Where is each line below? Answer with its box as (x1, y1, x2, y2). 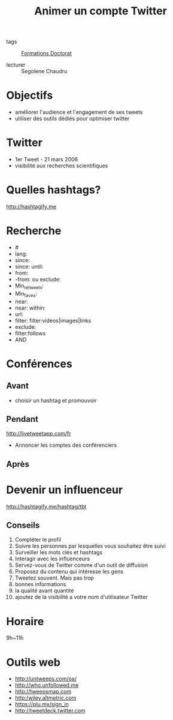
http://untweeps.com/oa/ (14, 675, 77, 682)
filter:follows (14, 329, 46, 337)
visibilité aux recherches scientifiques (14, 162, 108, 169)
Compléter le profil (14, 536, 62, 544)
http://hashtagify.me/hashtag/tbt (6, 503, 87, 510)
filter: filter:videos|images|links (14, 317, 92, 324)
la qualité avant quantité (14, 587, 74, 595)
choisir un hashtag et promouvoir (14, 397, 97, 404)
